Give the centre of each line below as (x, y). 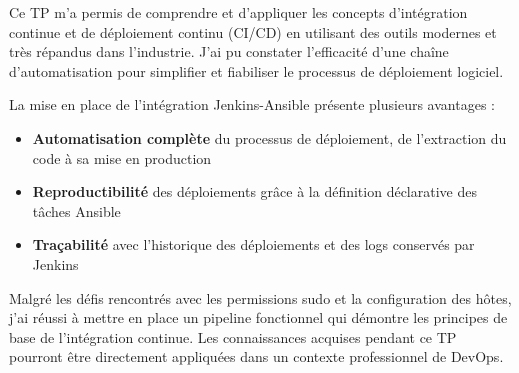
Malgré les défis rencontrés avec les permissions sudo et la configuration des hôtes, (260, 297)
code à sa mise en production (122, 157)
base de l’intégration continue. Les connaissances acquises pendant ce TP (233, 336)
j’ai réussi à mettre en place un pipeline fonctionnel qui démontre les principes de (258, 317)
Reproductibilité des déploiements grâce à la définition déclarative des (254, 191)
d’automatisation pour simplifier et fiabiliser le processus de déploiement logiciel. (256, 70)
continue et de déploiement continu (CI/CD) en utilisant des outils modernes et (253, 31)
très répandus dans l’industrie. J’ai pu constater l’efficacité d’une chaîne (229, 51)
